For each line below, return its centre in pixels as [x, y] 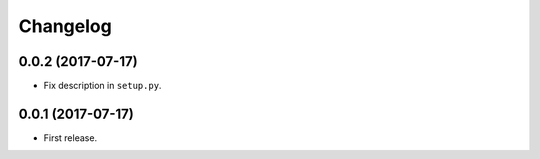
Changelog [65, 26]
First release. [70, 137]
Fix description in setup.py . [102, 86]
